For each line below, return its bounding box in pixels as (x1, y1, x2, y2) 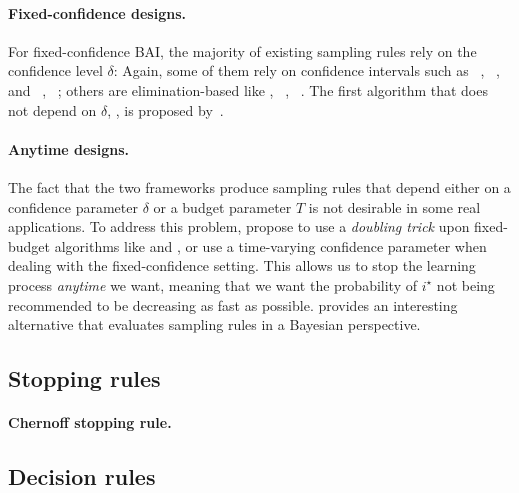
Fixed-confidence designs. (8, 2, 187, 23)
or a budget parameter (153, 196, 292, 217)
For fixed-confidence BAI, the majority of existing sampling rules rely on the (8, 40, 477, 61)
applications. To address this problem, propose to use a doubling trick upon (8, 216, 470, 237)
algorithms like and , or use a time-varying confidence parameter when (54, 235, 487, 256)
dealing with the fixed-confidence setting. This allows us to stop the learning (8, 255, 476, 276)
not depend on (8, 99, 97, 120)
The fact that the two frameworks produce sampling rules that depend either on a (8, 176, 511, 197)
